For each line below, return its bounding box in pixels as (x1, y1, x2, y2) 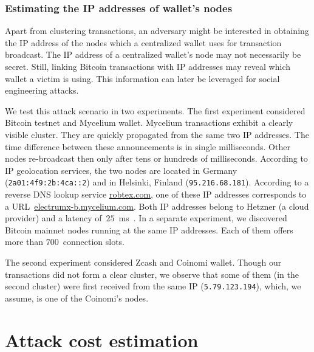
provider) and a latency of (5, 212, 102, 224)
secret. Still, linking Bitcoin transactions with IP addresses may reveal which (5, 60, 290, 72)
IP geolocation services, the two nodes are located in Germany (5, 164, 237, 176)
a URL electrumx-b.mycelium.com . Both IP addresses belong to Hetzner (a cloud (5, 199, 309, 212)
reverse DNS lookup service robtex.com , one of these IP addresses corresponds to (5, 188, 307, 200)
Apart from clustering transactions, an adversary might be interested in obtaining (5, 24, 309, 37)
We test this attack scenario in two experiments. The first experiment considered (5, 104, 305, 117)
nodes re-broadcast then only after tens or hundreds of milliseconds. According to (5, 152, 308, 165)
